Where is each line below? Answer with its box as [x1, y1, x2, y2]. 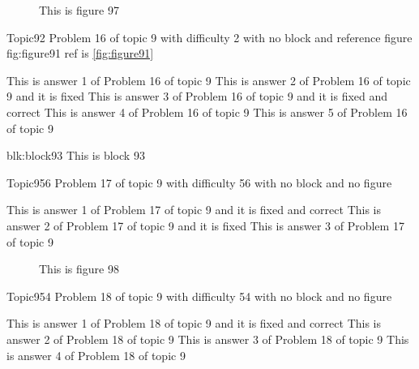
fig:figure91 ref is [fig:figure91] [6, 45, 154, 62]
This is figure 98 [39, 260, 119, 277]
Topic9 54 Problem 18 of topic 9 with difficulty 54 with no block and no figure [6, 287, 392, 304]
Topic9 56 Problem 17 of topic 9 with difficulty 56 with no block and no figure [6, 174, 392, 191]
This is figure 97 [39, 2, 119, 18]
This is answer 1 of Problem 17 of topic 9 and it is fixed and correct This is [6, 201, 381, 218]
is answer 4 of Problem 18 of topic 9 [6, 346, 186, 363]
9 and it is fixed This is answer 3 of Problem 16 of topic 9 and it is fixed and [6, 88, 388, 105]
